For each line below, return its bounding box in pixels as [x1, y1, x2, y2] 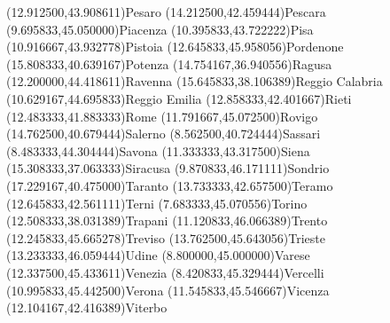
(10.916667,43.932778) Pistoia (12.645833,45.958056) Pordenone [6, 37, 344, 56]
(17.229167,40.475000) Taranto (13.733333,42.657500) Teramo [6, 176, 333, 194]
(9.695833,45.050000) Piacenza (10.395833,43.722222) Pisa [6, 20, 314, 38]
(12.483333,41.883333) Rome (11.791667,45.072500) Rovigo [6, 106, 318, 125]
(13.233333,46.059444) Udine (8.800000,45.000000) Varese [6, 246, 310, 264]
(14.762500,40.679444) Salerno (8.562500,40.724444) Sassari [6, 124, 321, 143]
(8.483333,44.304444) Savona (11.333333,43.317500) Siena [6, 141, 310, 160]
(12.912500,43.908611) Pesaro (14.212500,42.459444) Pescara [6, 3, 326, 20]
